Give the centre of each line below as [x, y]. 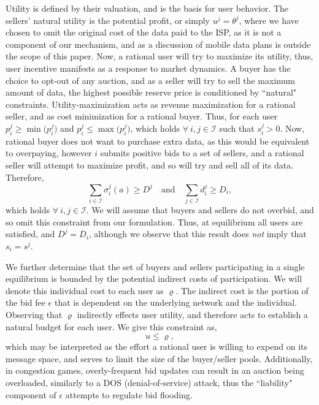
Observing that [34, 314]
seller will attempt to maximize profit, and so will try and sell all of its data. [150, 165]
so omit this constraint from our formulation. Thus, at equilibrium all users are [154, 221]
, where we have [269, 20]
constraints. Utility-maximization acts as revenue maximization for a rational [151, 104]
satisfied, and [30, 234]
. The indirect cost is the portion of [242, 290]
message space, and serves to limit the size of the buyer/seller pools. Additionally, [159, 358]
